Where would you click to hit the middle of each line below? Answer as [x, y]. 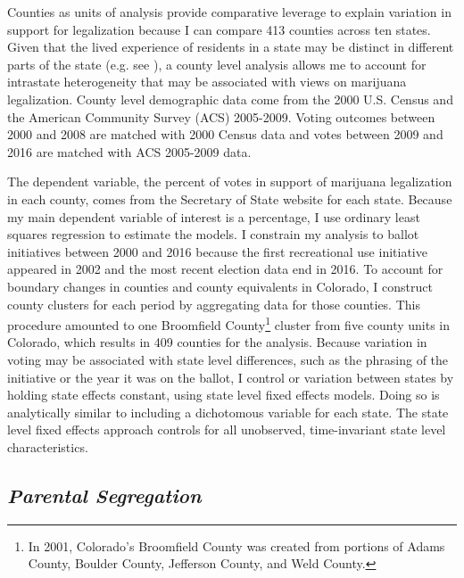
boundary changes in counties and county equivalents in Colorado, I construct [220, 286]
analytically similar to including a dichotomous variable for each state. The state [228, 412]
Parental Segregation [104, 495]
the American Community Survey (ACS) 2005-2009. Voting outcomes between [221, 116]
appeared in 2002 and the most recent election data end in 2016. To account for [225, 269]
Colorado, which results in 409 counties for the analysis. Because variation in [217, 342]
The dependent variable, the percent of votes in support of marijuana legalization [230, 182]
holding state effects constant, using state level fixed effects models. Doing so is [224, 395]
